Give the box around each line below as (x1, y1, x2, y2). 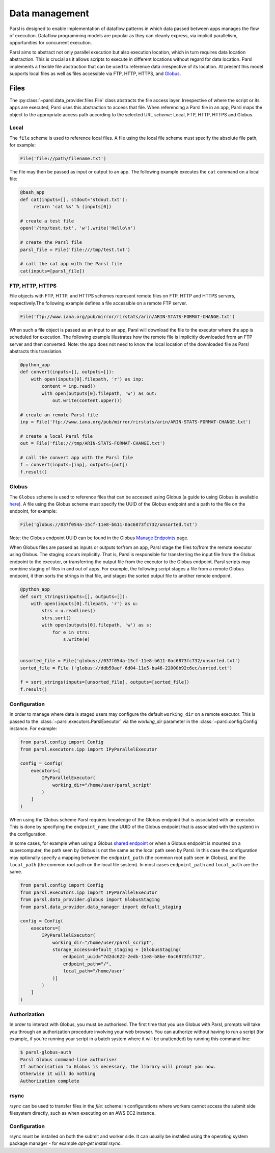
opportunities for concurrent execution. (9, 40, 92, 46)
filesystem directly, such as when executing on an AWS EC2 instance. (9, 1110, 156, 1116)
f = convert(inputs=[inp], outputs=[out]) (20, 462, 128, 468)
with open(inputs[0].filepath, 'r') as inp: (31, 376, 144, 382)
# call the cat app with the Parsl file (20, 261, 122, 267)
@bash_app (20, 189, 45, 195)
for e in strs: (52, 629, 90, 635)
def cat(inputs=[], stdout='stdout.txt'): (20, 196, 128, 203)
